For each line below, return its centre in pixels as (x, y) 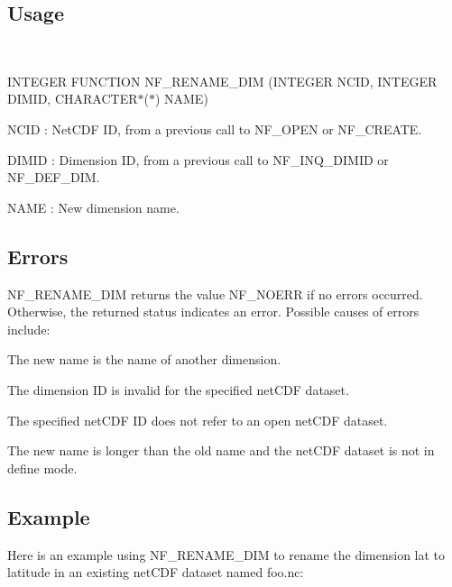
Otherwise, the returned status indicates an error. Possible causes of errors (213, 312)
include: (29, 329)
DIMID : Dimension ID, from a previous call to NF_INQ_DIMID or (198, 159)
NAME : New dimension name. (93, 207)
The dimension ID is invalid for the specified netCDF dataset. (178, 389)
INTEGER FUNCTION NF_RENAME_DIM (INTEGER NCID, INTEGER (222, 81)
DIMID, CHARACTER (73, 99)
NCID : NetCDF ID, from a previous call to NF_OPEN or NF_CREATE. (215, 128)
